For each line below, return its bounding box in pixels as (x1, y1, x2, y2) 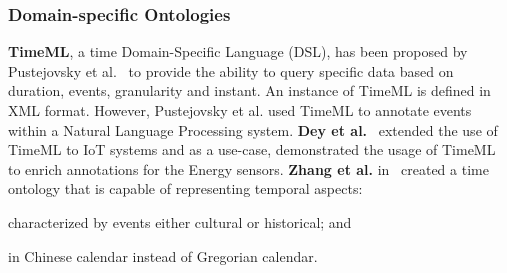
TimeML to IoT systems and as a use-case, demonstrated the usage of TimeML (8, 139, 496, 160)
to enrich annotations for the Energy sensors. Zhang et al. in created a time (8, 158, 489, 179)
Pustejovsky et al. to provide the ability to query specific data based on (8, 60, 454, 81)
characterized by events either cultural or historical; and (8, 211, 352, 232)
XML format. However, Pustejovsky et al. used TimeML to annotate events (8, 100, 472, 120)
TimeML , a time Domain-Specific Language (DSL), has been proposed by (8, 41, 468, 62)
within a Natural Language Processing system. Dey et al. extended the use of (8, 119, 498, 140)
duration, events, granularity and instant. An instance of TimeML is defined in (8, 80, 491, 101)
